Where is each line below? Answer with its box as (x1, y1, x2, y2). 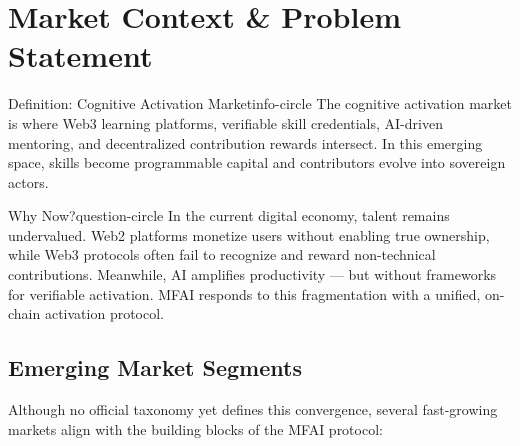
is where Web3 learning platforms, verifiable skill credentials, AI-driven (8, 112, 443, 133)
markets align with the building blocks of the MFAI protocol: (8, 418, 383, 439)
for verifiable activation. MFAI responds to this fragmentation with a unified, (8, 283, 481, 304)
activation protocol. (44, 303, 165, 324)
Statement (8, 35, 153, 76)
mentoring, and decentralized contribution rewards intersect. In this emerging (8, 132, 483, 153)
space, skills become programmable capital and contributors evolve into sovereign (8, 152, 506, 173)
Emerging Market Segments (8, 352, 302, 383)
